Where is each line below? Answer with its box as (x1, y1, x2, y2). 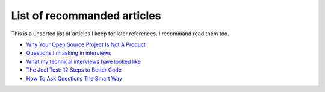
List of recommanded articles (11, 9, 161, 22)
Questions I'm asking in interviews (26, 49, 111, 57)
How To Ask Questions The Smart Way (26, 75, 123, 82)
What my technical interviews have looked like (26, 58, 141, 65)
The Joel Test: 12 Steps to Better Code (26, 66, 122, 73)
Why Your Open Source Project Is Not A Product (26, 41, 146, 48)
